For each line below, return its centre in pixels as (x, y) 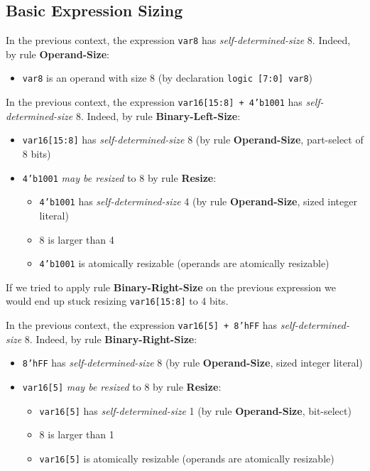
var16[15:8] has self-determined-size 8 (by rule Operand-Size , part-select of (193, 140)
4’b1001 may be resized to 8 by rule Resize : (119, 177)
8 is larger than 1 (77, 434)
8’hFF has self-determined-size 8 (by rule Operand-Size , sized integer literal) (192, 363)
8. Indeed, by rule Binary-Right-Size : (111, 339)
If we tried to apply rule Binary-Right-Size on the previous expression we (171, 287)
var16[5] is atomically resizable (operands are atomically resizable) (187, 458)
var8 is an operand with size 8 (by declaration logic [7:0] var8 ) (168, 78)
